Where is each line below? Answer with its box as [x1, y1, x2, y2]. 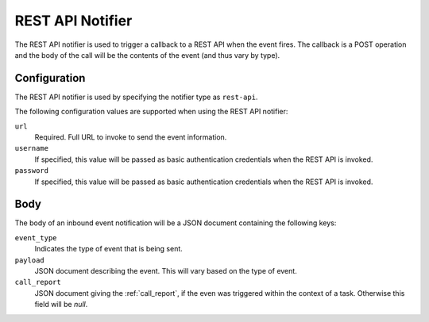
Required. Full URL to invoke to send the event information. [34, 132, 227, 142]
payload [14, 255, 45, 265]
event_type [14, 233, 57, 242]
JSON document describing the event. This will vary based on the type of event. [34, 266, 297, 276]
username [14, 144, 49, 153]
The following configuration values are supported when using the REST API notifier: [14, 107, 288, 117]
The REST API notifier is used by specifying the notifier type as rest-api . [14, 92, 258, 102]
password [14, 167, 49, 175]
